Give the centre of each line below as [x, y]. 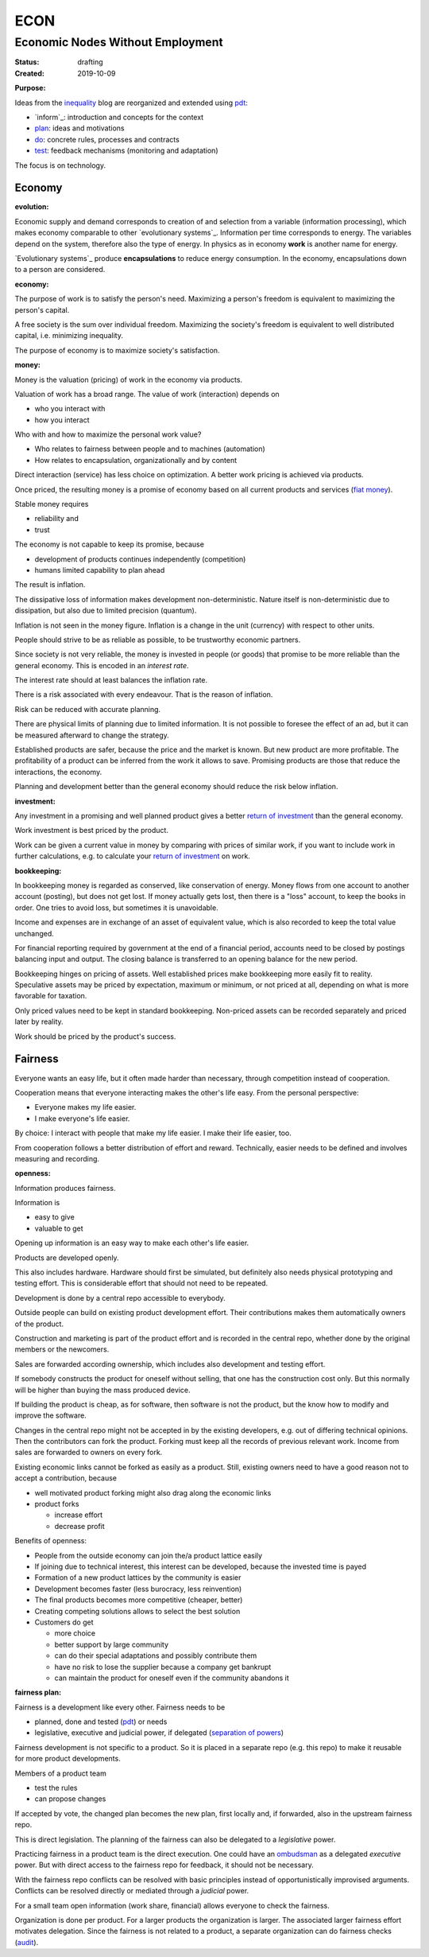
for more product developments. [68, 1759]
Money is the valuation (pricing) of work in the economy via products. [128, 379]
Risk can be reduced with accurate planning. [88, 709]
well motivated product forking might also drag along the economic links [153, 1492]
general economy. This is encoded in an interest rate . [102, 665]
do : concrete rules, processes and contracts [107, 139]
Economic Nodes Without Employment [119, 42]
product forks [57, 1504]
